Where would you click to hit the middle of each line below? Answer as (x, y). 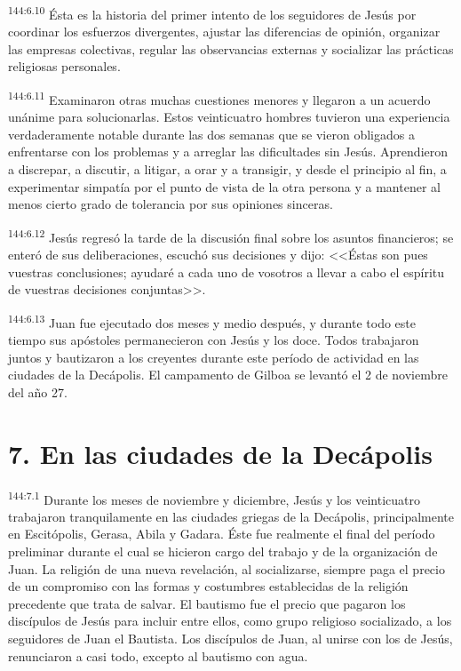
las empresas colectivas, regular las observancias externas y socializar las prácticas (231, 48)
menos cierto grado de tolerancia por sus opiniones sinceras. (171, 204)
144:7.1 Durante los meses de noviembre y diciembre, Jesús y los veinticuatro (214, 498)
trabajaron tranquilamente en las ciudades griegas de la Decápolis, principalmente (231, 516)
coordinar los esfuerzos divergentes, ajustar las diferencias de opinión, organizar (224, 32)
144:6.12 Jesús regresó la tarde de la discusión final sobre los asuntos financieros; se (231, 236)
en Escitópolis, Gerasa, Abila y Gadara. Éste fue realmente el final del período (222, 534)
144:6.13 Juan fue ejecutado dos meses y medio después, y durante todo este (212, 321)
